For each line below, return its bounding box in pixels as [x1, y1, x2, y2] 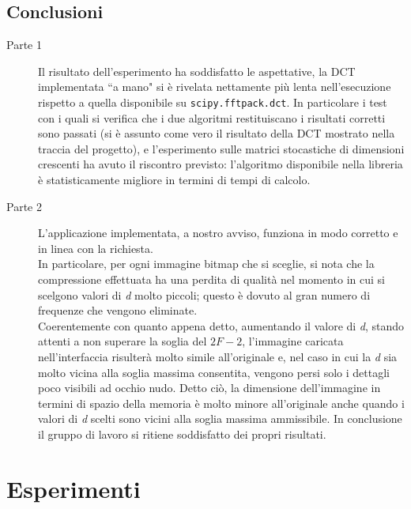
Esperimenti [6, 472, 141, 504]
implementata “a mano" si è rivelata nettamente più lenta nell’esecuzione [38, 78, 391, 95]
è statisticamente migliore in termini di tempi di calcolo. [38, 172, 311, 188]
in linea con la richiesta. [38, 239, 153, 256]
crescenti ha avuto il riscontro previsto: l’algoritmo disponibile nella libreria [38, 156, 403, 172]
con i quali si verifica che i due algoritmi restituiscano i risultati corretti [38, 109, 386, 126]
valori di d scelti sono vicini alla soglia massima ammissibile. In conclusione [38, 410, 402, 427]
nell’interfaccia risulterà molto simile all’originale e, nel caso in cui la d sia [38, 348, 398, 364]
